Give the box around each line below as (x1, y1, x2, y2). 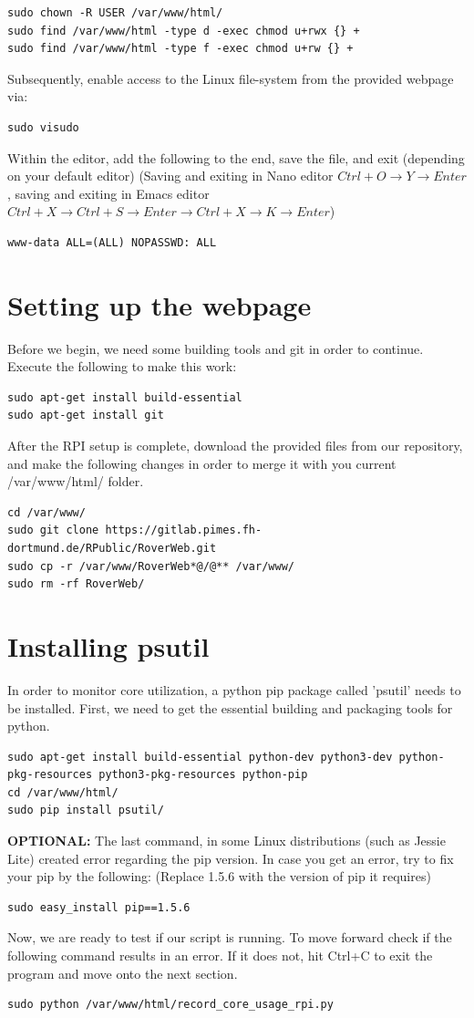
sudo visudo (7, 120, 79, 134)
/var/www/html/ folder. (7, 472, 144, 491)
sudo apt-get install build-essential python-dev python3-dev (7, 750, 393, 763)
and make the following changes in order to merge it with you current (7, 453, 397, 473)
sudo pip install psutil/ (7, 804, 164, 817)
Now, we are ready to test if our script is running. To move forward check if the (7, 928, 452, 947)
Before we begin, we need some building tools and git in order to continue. (7, 338, 424, 358)
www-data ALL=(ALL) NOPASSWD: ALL (7, 235, 217, 249)
